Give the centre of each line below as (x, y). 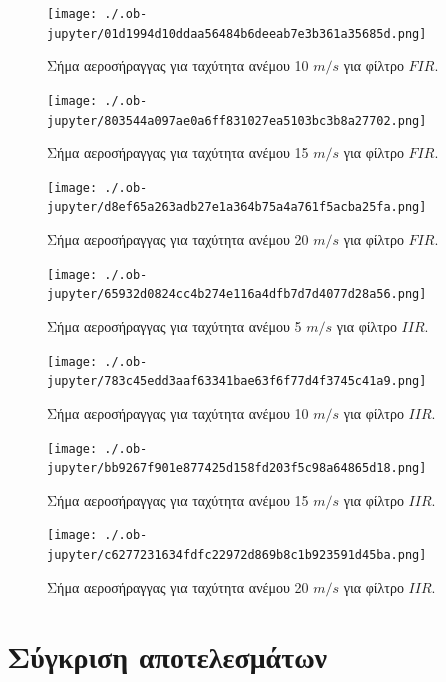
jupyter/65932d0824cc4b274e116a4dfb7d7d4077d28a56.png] (237, 294)
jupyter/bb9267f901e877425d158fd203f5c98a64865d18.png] (237, 468)
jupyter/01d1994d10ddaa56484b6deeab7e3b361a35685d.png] (237, 33)
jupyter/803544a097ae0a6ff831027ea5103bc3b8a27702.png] (237, 120)
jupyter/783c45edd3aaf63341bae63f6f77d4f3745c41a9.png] (237, 381)
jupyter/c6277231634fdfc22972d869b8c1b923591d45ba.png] (237, 555)
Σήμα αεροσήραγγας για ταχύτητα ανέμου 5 (174, 326)
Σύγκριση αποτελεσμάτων (167, 655)
